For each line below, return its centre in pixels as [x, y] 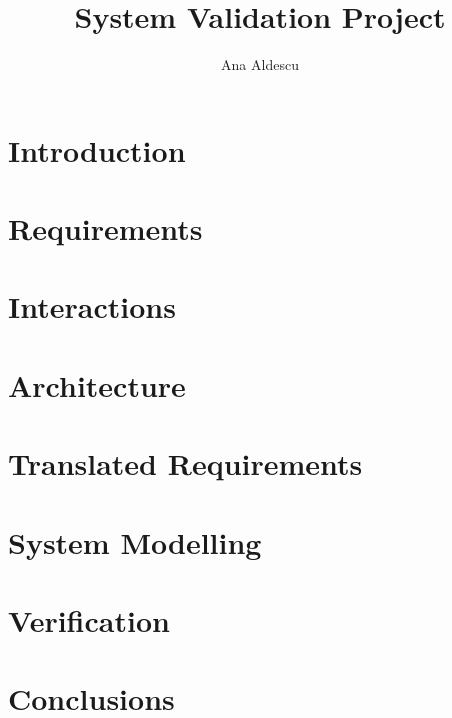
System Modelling [135, 541]
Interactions [92, 306]
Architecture [97, 384]
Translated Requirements [185, 463]
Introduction [97, 149]
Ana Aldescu [260, 64]
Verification [89, 619]
